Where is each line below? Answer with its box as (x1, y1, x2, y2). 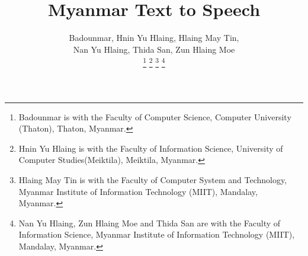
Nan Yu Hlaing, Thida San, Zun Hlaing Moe (73, 43, 235, 55)
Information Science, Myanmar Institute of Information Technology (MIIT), (18, 228, 295, 241)
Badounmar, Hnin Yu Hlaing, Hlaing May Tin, (69, 31, 239, 44)
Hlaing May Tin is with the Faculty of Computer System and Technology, (18, 173, 287, 185)
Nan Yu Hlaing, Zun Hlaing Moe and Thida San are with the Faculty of (18, 216, 281, 229)
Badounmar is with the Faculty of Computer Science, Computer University (18, 110, 291, 123)
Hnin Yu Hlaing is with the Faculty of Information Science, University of (18, 142, 283, 154)
